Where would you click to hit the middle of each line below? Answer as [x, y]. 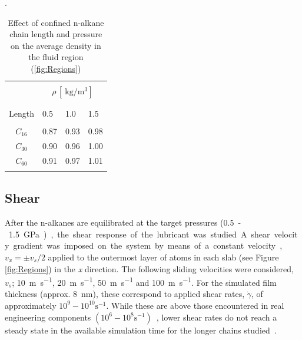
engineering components [48, 317]
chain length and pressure [56, 34]
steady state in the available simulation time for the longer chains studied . [141, 330]
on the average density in [56, 45]
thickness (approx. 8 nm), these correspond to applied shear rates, [125, 294]
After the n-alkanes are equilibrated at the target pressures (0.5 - [123, 222]
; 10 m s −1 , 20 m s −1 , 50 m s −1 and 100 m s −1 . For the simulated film [144, 281]
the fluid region [56, 57]
